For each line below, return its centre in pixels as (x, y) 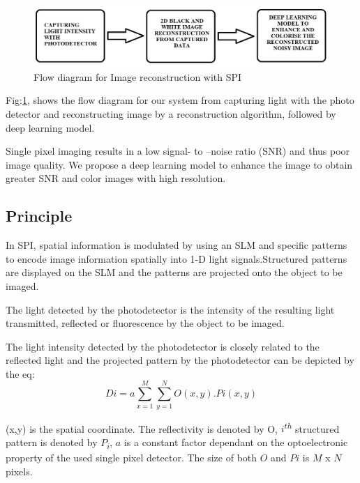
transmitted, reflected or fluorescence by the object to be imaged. (145, 323)
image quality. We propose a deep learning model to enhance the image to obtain (179, 164)
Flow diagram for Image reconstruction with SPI (138, 76)
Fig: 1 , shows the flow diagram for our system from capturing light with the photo (180, 100)
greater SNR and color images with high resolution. (116, 178)
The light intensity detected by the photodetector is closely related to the (163, 346)
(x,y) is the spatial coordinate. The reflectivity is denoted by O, (142, 428)
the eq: (20, 373)
